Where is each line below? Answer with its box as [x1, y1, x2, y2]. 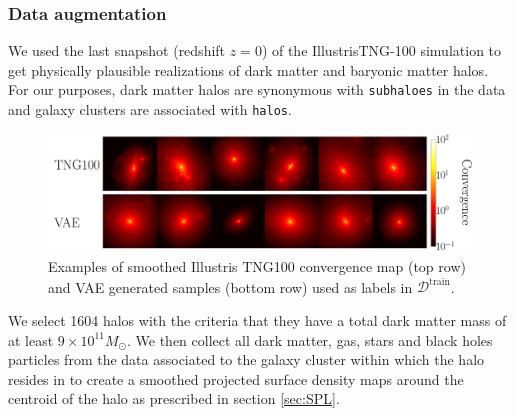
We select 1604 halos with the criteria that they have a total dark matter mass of [8, 309, 507, 330]
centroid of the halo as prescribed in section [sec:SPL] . [8, 388, 340, 409]
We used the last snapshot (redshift [8, 40, 226, 61]
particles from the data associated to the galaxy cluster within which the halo [8, 349, 485, 370]
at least [8, 329, 54, 350]
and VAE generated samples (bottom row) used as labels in [48, 276, 413, 297]
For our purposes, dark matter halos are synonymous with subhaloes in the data [8, 79, 506, 100]
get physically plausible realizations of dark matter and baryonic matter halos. [8, 59, 489, 80]
